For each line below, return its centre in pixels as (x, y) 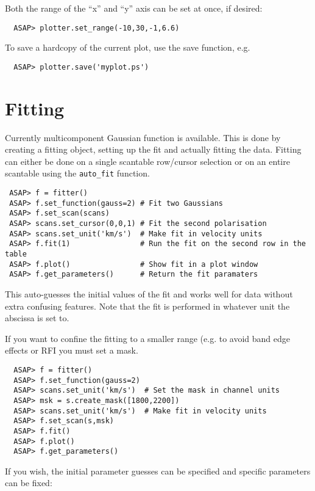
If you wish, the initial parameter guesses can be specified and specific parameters (158, 471)
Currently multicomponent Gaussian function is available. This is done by (143, 137)
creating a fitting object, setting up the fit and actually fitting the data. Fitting (153, 149)
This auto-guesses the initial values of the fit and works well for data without (149, 293)
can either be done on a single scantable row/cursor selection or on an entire (147, 161)
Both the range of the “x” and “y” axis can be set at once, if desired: (134, 8)
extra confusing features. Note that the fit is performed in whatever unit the (147, 306)
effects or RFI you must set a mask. (72, 350)
